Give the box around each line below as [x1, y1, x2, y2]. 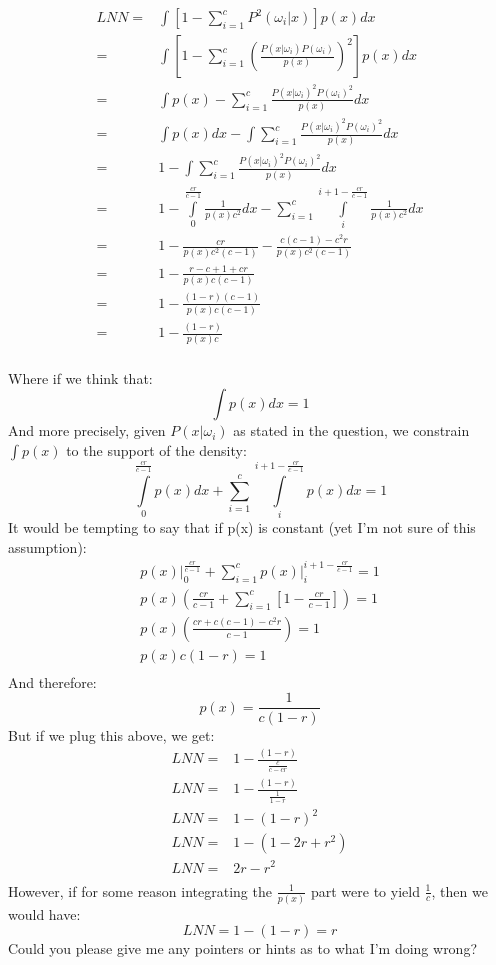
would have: [8, 903, 81, 924]
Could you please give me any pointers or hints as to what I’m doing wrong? [8, 938, 478, 959]
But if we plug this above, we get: [8, 724, 215, 745]
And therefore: [8, 671, 97, 692]
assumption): [8, 536, 87, 557]
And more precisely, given [8, 420, 166, 441]
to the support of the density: [66, 439, 247, 460]
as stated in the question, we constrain [233, 420, 470, 441]
